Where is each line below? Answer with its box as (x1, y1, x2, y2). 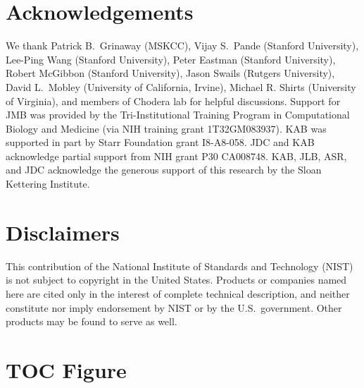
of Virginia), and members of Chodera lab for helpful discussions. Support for (6, 93, 341, 108)
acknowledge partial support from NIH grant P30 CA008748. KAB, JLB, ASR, (6, 148, 347, 163)
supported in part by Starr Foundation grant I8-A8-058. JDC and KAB (6, 135, 315, 150)
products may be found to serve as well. (6, 314, 177, 329)
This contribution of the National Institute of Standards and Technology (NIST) (6, 258, 353, 273)
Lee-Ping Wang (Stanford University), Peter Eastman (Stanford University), (6, 51, 336, 66)
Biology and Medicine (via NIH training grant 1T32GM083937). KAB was (6, 121, 327, 135)
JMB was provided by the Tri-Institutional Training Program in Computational (6, 107, 350, 122)
